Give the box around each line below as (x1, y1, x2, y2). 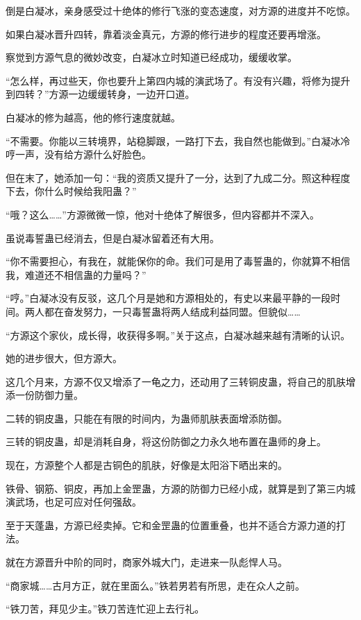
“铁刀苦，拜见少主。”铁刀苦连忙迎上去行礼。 (6, 601, 205, 616)
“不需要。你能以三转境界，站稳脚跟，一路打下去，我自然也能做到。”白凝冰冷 (6, 133, 351, 148)
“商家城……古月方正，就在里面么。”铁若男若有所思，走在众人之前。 (6, 578, 305, 592)
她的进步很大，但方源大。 (6, 351, 122, 365)
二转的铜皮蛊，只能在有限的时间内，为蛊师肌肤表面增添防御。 (6, 411, 287, 425)
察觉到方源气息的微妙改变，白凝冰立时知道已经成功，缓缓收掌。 (6, 50, 297, 64)
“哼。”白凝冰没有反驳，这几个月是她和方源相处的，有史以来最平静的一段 (6, 291, 331, 305)
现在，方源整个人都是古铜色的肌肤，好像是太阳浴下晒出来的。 (6, 458, 287, 472)
